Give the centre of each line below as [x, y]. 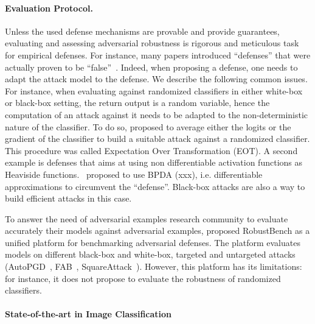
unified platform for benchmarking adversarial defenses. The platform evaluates [153, 242]
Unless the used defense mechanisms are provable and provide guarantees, [142, 31]
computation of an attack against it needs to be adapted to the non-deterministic [157, 114]
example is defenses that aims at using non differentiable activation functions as [154, 162]
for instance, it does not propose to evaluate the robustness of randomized [143, 278]
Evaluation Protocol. [49, 8]
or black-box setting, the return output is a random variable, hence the [137, 103]
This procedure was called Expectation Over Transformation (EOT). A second [151, 150]
